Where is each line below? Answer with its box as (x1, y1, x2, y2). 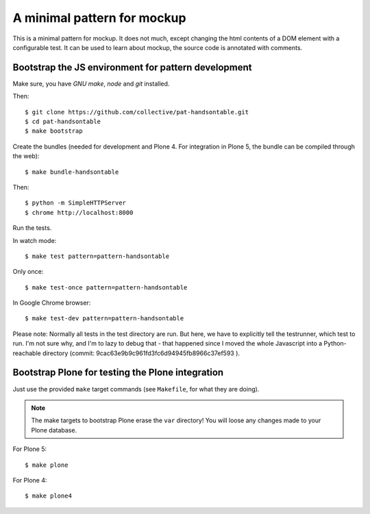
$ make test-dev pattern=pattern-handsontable (25, 315, 184, 322)
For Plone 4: (12, 476, 47, 484)
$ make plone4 (25, 492, 72, 500)
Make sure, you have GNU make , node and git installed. (12, 79, 170, 88)
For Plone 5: (12, 445, 47, 453)
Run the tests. (12, 224, 52, 232)
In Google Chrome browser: (12, 298, 91, 307)
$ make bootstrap (25, 127, 83, 135)
